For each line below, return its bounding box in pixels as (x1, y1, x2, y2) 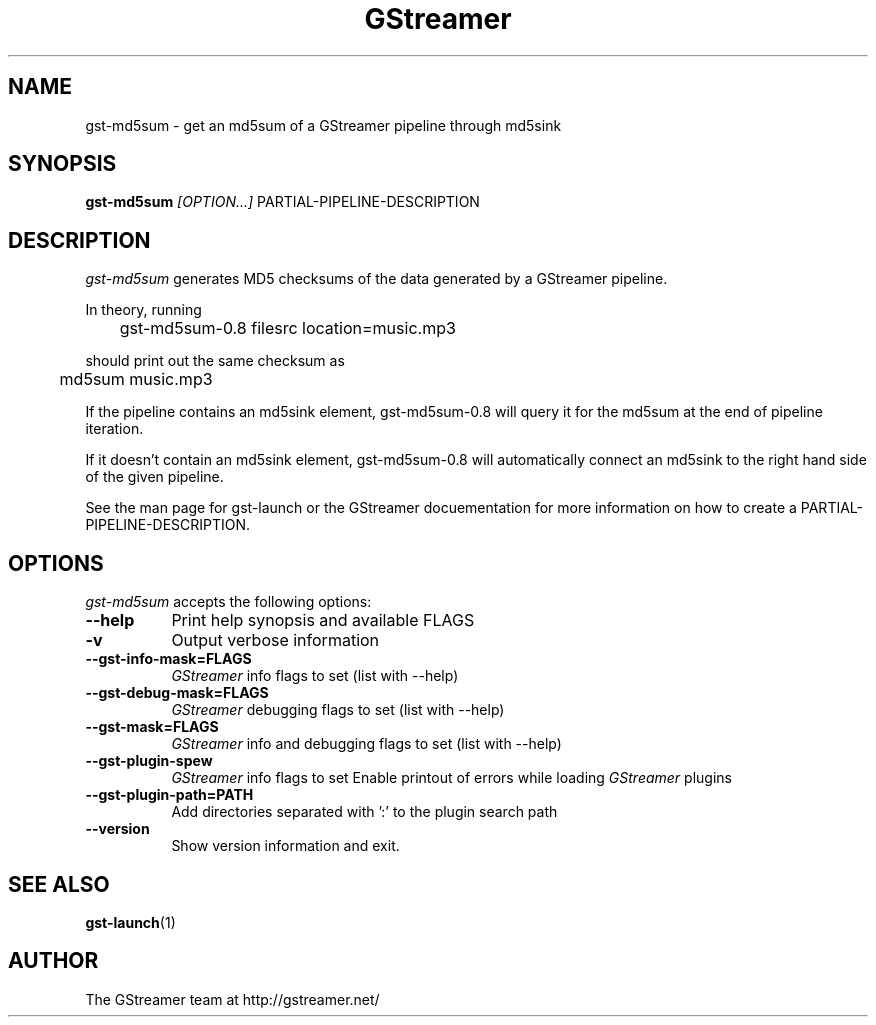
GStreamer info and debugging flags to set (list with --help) (171, 735, 562, 753)
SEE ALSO (8, 871, 110, 897)
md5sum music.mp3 (59, 369, 213, 390)
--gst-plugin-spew (85, 752, 213, 770)
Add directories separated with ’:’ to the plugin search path (171, 803, 558, 821)
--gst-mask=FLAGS (85, 718, 219, 736)
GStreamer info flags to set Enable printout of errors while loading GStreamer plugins (171, 769, 732, 787)
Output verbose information (171, 630, 380, 651)
